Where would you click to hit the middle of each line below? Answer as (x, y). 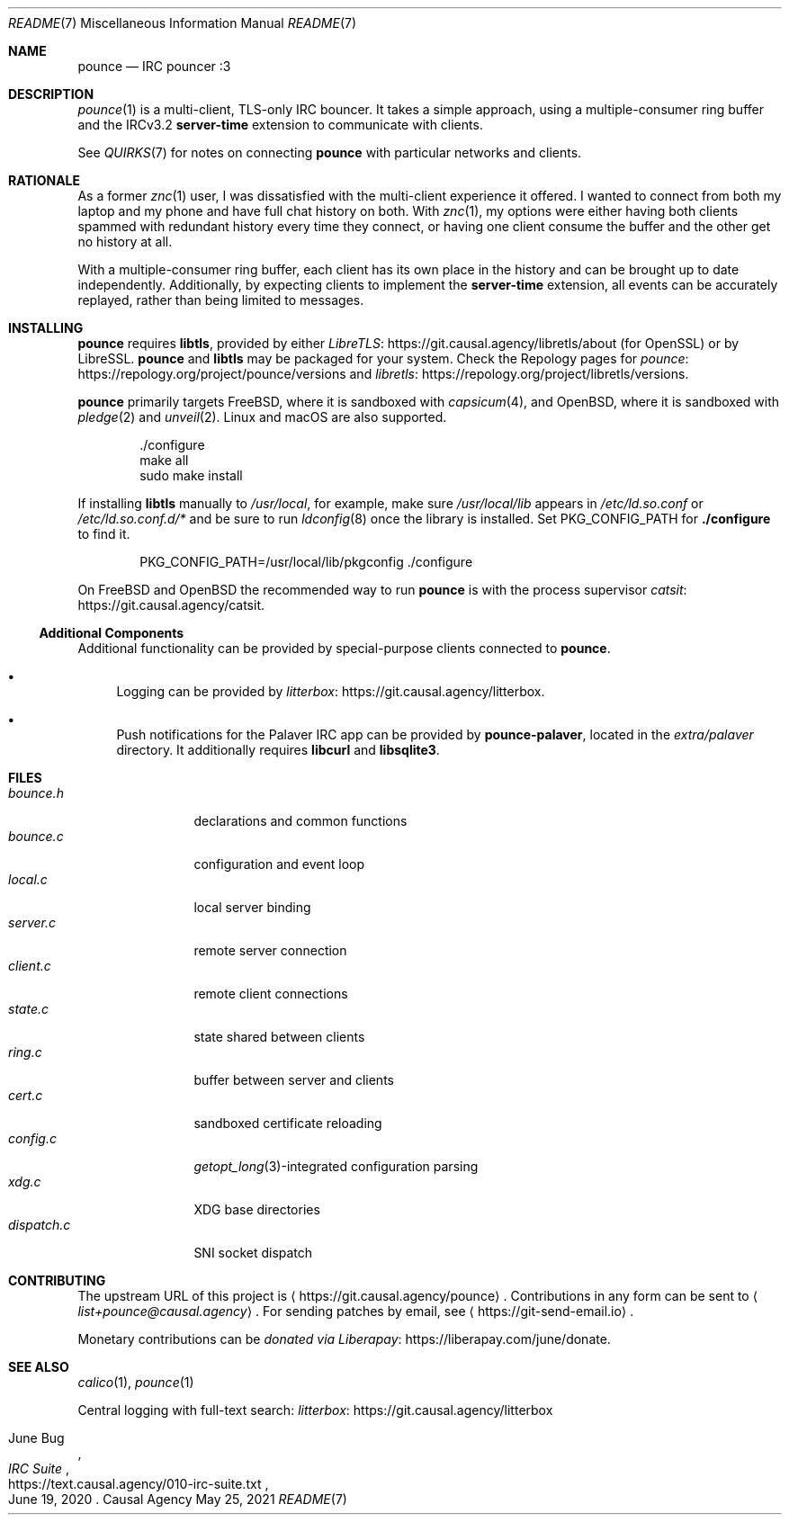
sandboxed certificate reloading (288, 1123)
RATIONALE (45, 180)
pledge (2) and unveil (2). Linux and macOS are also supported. (262, 417)
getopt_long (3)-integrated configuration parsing (336, 1166)
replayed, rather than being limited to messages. (221, 300)
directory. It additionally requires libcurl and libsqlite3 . (278, 750)
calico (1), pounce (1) (136, 1382)
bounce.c (36, 836)
